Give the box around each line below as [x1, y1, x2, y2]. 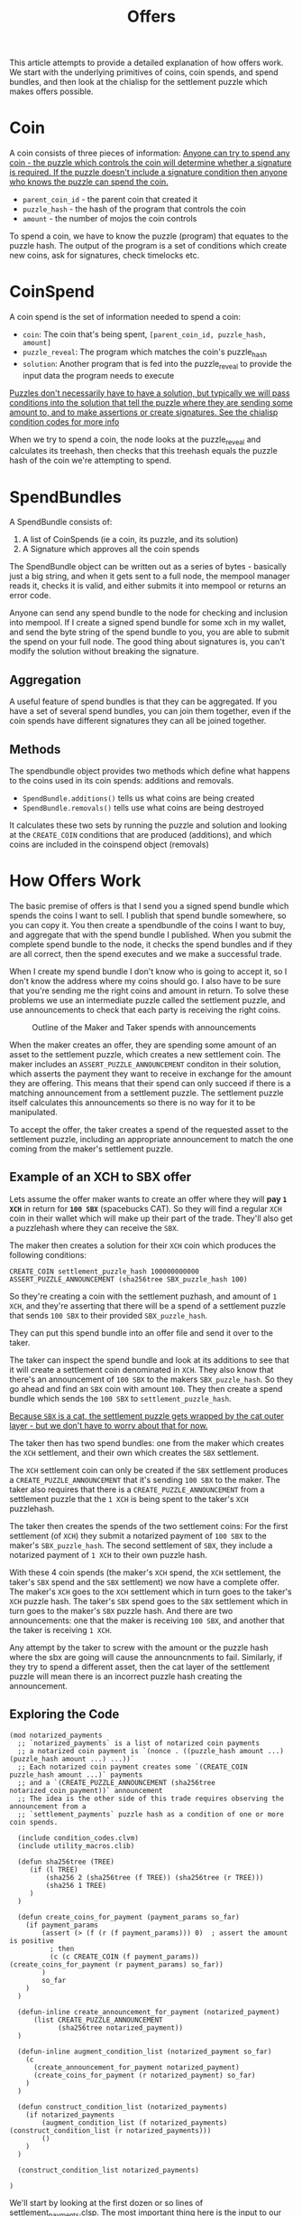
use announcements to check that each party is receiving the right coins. [9, 1004, 281, 1015]
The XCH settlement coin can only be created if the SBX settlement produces [9, 1464, 288, 1475]
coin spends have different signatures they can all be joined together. [9, 716, 267, 727]
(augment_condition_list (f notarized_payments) [41, 2117, 228, 2127]
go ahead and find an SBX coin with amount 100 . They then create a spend [9, 1383, 283, 1394]
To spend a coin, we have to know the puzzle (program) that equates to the [9, 230, 288, 241]
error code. [9, 590, 51, 601]
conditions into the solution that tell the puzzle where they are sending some [9, 397, 293, 408]
